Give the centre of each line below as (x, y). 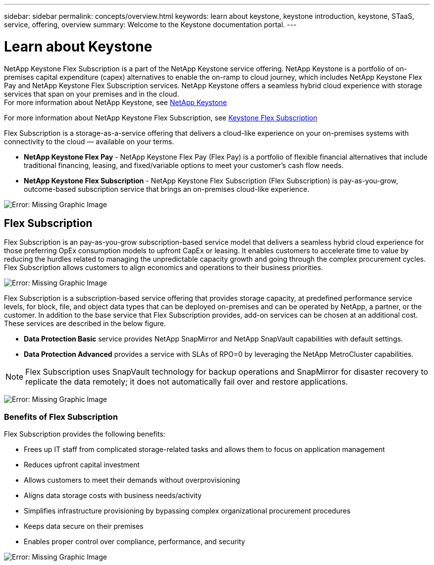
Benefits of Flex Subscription (61, 417)
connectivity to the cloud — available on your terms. (89, 141)
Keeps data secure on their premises (84, 526)
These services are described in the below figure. (85, 324)
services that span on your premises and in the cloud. (92, 94)
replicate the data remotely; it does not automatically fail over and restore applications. (187, 382)
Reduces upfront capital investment (82, 465)
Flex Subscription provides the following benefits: (85, 434)
